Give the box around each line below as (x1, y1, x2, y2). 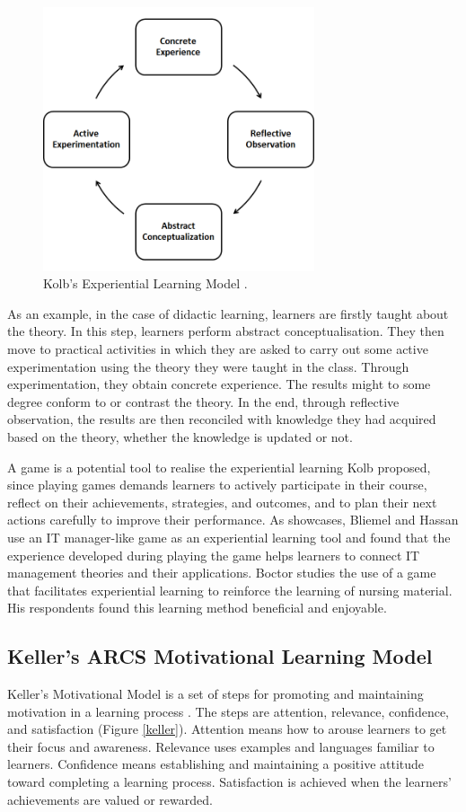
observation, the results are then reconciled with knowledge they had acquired (7, 410, 436, 428)
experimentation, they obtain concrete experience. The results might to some (7, 375, 431, 393)
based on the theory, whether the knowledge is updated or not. (7, 427, 353, 446)
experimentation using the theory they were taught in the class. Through (7, 357, 409, 375)
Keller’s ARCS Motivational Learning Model (7, 642, 433, 670)
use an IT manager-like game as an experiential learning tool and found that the (7, 527, 451, 546)
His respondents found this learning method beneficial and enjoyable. (7, 598, 387, 617)
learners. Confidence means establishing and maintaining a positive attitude (7, 755, 425, 773)
